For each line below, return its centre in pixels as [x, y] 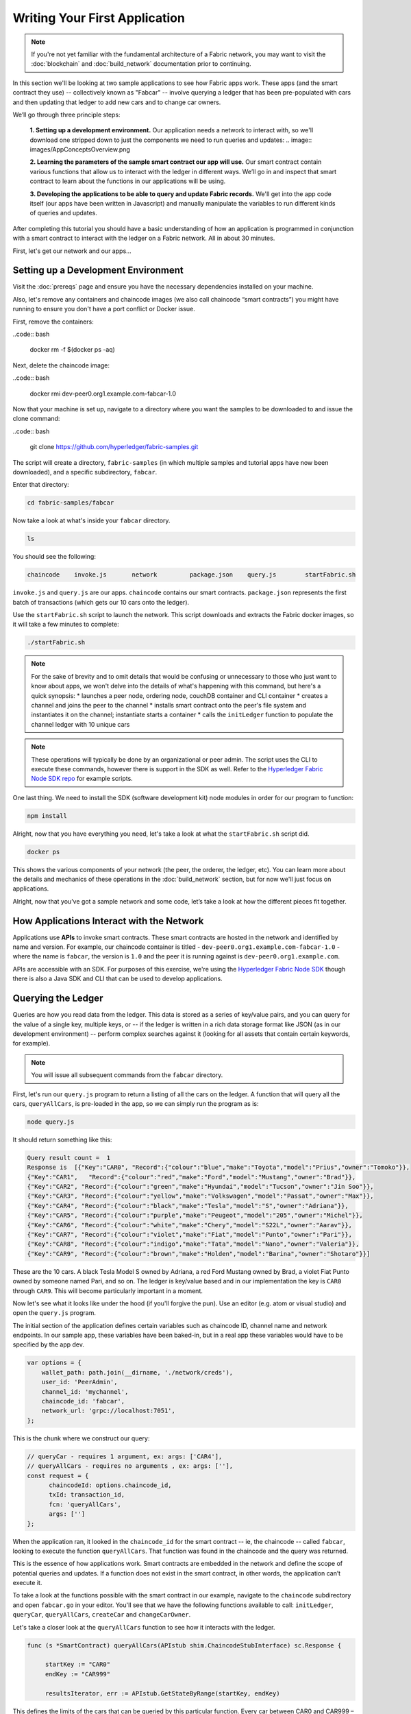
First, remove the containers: [53, 322]
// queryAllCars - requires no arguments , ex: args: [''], [130, 1466]
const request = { [58, 1475]
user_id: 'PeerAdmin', [79, 1382]
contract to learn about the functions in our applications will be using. [128, 181]
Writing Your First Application [99, 18]
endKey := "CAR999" [78, 1674]
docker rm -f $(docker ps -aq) [73, 350]
